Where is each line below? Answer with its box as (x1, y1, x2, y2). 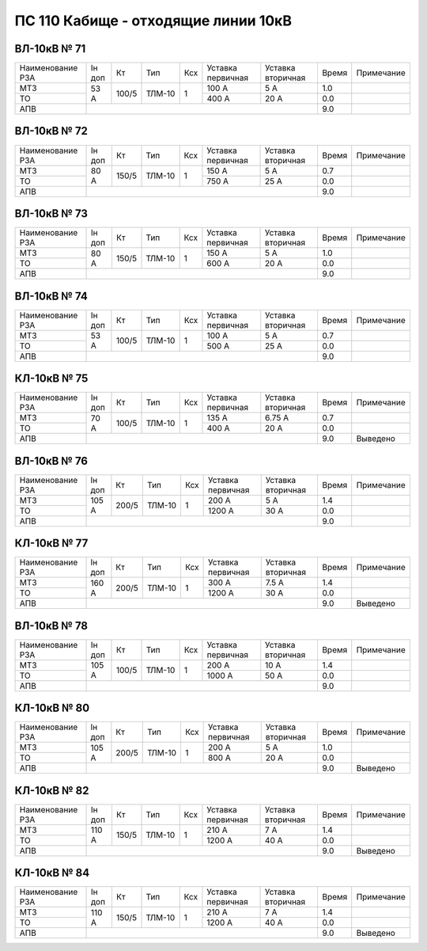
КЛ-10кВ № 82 (14, 784, 90, 797)
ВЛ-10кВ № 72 (14, 124, 89, 138)
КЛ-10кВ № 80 (14, 702, 90, 715)
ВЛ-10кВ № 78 (14, 618, 89, 633)
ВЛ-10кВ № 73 (14, 207, 89, 220)
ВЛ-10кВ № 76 (14, 454, 89, 467)
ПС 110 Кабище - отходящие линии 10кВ (14, 12, 293, 29)
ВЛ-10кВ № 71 (14, 42, 86, 55)
